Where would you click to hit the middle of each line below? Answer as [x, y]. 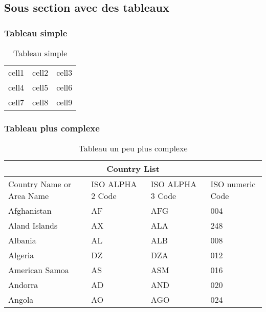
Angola [21, 300]
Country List [133, 169]
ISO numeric [233, 184]
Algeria [21, 255]
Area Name [29, 196]
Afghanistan [30, 211]
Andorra [23, 285]
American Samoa [39, 270]
